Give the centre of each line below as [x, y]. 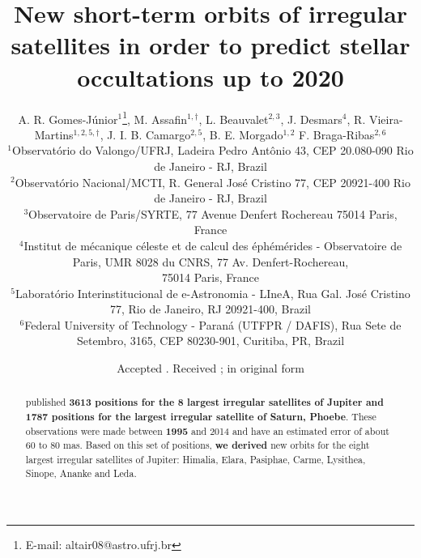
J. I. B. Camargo [149, 134]
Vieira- [386, 119]
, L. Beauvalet [234, 119]
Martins [54, 134]
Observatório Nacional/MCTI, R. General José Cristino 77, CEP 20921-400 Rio [213, 182]
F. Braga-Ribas [337, 134]
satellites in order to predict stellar [210, 45]
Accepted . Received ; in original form [210, 368]
